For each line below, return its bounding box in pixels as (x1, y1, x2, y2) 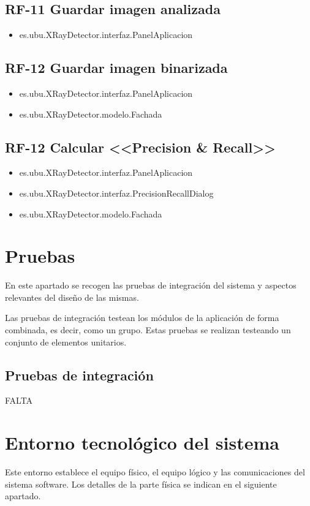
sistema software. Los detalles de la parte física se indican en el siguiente (5, 477, 277, 490)
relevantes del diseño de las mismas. (5, 290, 139, 303)
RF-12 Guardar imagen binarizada (5, 58, 228, 77)
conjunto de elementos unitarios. (5, 335, 127, 348)
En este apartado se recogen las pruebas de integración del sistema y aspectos (5, 279, 297, 292)
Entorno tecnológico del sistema (5, 430, 279, 455)
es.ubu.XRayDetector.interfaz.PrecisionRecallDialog (19, 186, 214, 199)
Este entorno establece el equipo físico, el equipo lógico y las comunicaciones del (5, 466, 305, 478)
